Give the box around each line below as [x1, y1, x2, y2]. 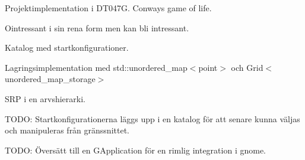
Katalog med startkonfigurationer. [5, 41, 129, 54]
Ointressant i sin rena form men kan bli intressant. [5, 21, 189, 34]
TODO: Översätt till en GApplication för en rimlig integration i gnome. [5, 143, 266, 156]
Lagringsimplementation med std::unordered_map [5, 61, 188, 73]
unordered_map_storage [5, 73, 96, 85]
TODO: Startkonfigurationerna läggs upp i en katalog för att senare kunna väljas [5, 112, 300, 125]
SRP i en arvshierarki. [5, 92, 85, 105]
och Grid [231, 61, 263, 73]
